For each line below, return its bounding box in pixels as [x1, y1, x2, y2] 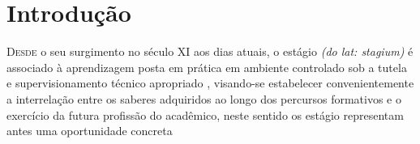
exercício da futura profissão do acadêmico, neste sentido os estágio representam [6, 106, 404, 123]
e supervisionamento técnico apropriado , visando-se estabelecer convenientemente [6, 74, 414, 91]
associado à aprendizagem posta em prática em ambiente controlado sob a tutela [6, 58, 407, 75]
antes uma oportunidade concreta [6, 122, 173, 139]
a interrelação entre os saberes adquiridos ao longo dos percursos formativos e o [6, 90, 402, 107]
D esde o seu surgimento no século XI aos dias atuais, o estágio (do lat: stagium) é [6, 43, 414, 60]
